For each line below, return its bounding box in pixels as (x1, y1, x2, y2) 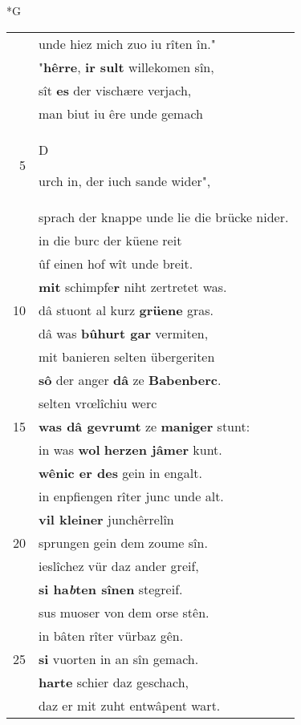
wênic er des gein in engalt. (39, 463, 202, 482)
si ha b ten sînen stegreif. (39, 579, 183, 598)
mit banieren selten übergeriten (39, 346, 215, 366)
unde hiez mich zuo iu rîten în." (39, 34, 216, 53)
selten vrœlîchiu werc (39, 393, 157, 412)
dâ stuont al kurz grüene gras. (39, 300, 214, 319)
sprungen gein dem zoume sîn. (39, 533, 208, 552)
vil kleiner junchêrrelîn (39, 509, 174, 529)
